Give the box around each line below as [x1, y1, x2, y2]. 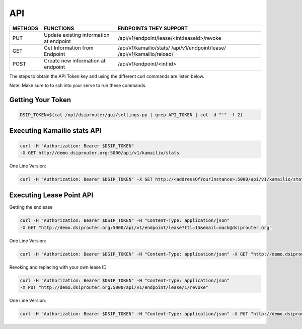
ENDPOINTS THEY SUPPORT [117, 25, 188, 32]
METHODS [12, 25, 39, 32]
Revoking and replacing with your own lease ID [9, 264, 107, 270]
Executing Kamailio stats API [9, 126, 102, 135]
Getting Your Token [9, 96, 71, 104]
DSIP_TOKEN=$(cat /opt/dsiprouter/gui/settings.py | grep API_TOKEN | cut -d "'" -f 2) [20, 112, 243, 118]
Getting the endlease [9, 204, 53, 210]
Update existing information [43, 31, 110, 38]
